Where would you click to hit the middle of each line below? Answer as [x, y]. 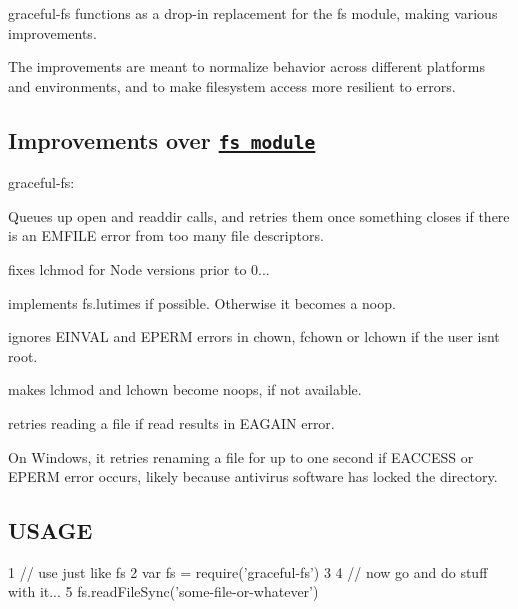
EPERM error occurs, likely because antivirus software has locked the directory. [253, 476]
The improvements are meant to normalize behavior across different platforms [246, 66]
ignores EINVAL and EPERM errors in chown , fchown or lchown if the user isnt [254, 336]
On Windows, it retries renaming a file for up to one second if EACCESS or [241, 456]
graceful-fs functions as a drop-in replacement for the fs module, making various [253, 13]
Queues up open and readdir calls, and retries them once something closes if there [259, 215]
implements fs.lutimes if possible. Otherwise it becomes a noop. [202, 302]
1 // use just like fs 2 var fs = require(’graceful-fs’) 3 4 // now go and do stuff [248, 571]
